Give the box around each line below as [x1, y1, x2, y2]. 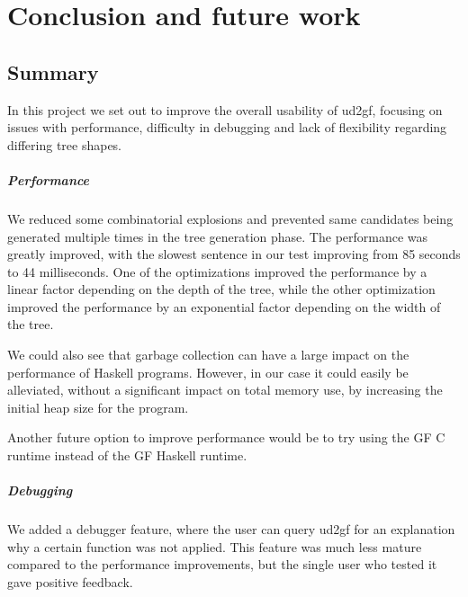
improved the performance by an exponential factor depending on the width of [7, 297, 441, 316]
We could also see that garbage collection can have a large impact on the [7, 345, 409, 364]
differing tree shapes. [7, 135, 122, 154]
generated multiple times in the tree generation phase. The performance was [7, 227, 428, 245]
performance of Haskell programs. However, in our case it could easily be [7, 362, 409, 381]
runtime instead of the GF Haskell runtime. [7, 446, 247, 465]
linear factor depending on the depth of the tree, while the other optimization [7, 280, 436, 298]
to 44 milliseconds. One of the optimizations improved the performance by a [7, 262, 427, 281]
